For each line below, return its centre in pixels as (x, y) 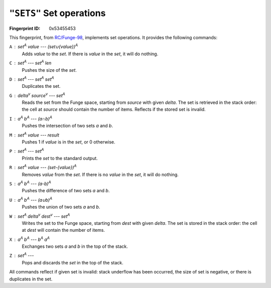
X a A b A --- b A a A (30, 239)
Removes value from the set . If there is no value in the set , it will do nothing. (100, 174)
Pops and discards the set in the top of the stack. (73, 262)
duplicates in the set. (31, 279)
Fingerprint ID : (25, 28)
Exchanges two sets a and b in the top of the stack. (75, 246)
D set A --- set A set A (32, 79)
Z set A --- (22, 255)
